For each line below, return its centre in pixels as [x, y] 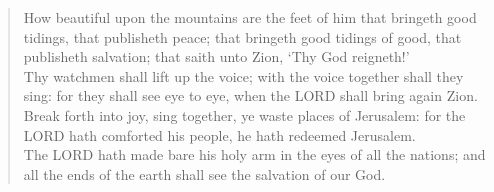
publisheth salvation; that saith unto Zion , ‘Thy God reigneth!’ [216, 56]
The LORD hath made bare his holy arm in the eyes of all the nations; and [254, 154]
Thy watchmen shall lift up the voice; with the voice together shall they [243, 75]
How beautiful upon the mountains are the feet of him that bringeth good [250, 17]
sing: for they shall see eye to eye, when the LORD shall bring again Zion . [250, 95]
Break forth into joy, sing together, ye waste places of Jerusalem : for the [244, 114]
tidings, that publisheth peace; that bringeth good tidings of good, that [242, 36]
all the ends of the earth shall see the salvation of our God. [204, 173]
